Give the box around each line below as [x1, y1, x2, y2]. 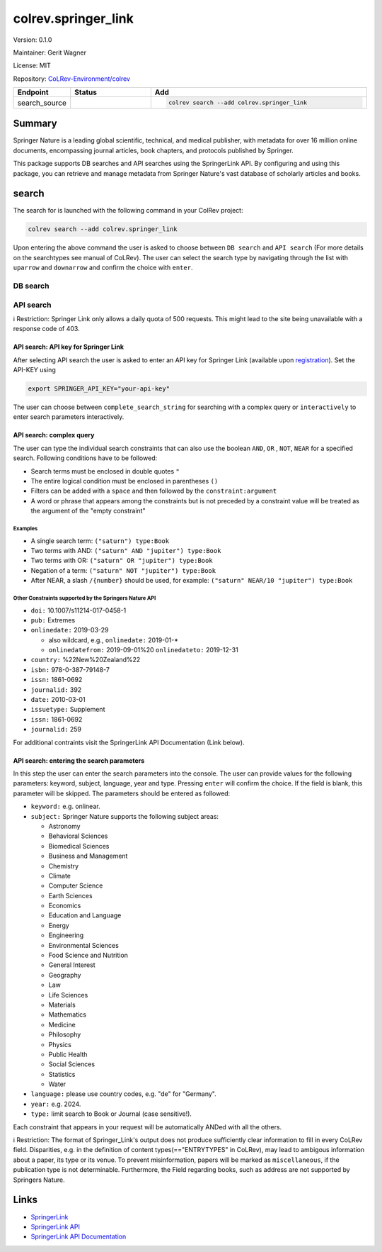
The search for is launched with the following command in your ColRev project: [13, 206, 243, 215]
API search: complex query [13, 431, 95, 440]
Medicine [48, 1020, 76, 1029]
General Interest [48, 961, 95, 969]
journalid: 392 [30, 685, 82, 694]
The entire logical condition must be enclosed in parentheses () [30, 477, 219, 486]
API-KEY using [13, 366, 56, 374]
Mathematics [48, 1010, 87, 1019]
